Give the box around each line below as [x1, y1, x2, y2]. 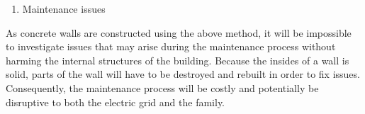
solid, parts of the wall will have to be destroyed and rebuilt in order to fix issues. [6, 67, 360, 81]
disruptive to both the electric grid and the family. [6, 94, 225, 109]
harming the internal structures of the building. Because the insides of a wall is [6, 52, 349, 67]
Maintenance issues [22, 1, 106, 16]
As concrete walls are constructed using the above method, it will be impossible [6, 25, 352, 40]
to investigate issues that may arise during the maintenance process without [6, 39, 336, 54]
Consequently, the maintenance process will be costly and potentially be [6, 80, 319, 95]
